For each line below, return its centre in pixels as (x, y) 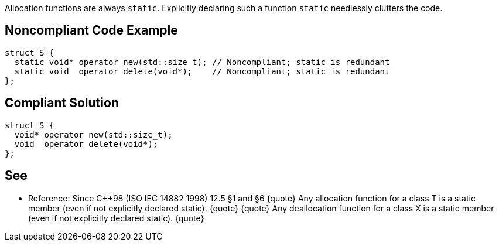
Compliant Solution (62, 103)
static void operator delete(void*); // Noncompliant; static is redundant (202, 71)
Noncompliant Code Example (91, 30)
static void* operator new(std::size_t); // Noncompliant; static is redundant (202, 62)
